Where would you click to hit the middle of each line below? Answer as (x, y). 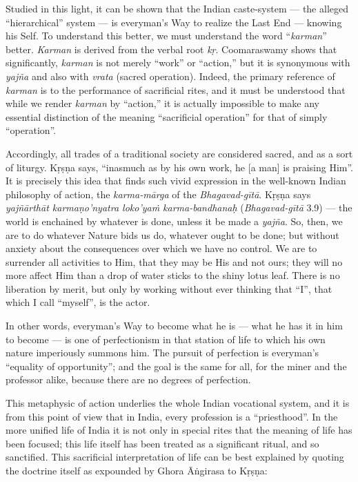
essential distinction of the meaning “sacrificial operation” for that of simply (167, 116)
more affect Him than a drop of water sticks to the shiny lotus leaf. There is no (173, 275)
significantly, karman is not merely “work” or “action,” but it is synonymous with (178, 62)
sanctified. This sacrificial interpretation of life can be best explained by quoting (175, 457)
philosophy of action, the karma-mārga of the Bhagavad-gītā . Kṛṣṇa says (158, 194)
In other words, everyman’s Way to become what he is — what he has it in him (174, 326)
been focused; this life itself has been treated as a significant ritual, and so (162, 443)
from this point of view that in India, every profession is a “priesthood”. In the (172, 416)
